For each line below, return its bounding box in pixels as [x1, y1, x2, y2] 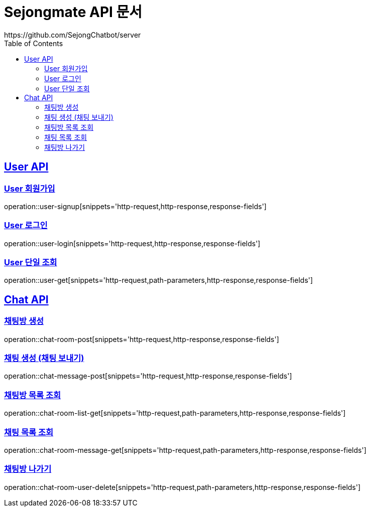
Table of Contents [4, 39, 63, 48]
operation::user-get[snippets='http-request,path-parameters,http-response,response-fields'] [4, 276, 313, 285]
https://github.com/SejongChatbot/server [4, 30, 141, 39]
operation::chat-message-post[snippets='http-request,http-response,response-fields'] [4, 372, 292, 381]
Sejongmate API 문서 [4, 4, 143, 21]
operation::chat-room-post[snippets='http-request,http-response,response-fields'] [4, 334, 279, 344]
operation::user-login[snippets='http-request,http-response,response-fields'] [4, 239, 261, 248]
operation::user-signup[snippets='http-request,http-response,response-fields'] [4, 202, 267, 211]
